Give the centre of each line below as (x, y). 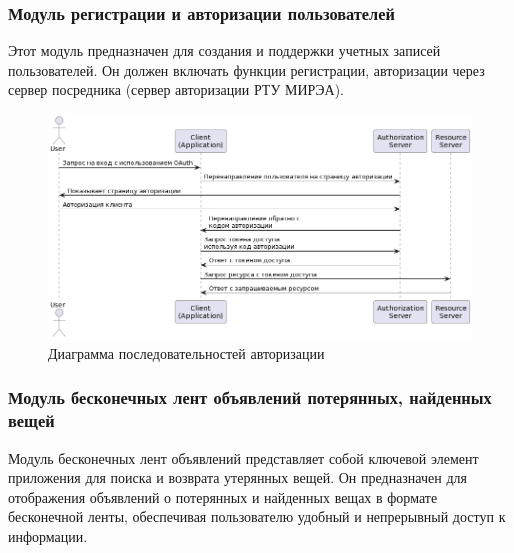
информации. (48, 536)
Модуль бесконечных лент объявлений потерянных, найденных (250, 397)
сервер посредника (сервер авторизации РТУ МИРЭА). (176, 89)
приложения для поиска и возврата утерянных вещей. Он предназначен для (237, 477)
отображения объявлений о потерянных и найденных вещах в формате (223, 496)
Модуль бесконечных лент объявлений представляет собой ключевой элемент (243, 457)
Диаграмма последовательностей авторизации (186, 352)
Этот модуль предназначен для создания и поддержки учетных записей (224, 50)
